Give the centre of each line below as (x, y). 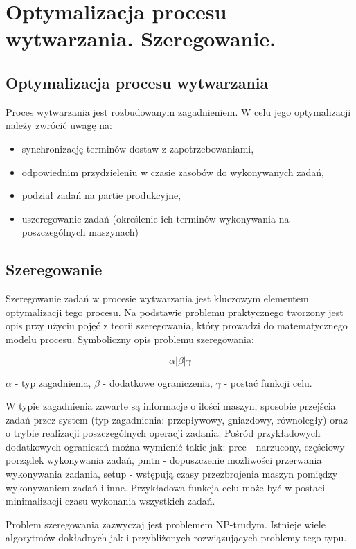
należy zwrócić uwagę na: (59, 125)
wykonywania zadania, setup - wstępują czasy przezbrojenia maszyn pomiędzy (172, 474)
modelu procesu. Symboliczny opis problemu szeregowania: (130, 339)
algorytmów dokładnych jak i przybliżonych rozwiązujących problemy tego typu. (176, 538)
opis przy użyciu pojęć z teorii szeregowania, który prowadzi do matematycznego (177, 325)
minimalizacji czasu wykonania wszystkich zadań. (110, 501)
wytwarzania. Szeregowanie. (141, 38)
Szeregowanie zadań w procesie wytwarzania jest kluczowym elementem (157, 298)
